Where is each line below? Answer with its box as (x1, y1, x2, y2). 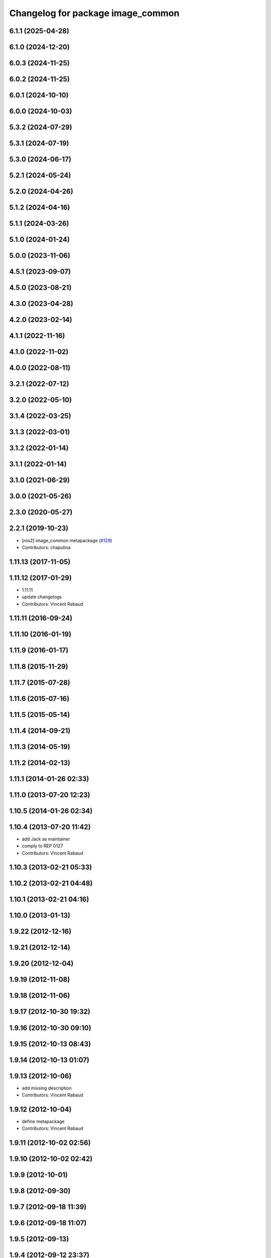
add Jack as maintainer (22, 836, 70, 842)
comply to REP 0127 (22, 843, 63, 849)
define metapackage (22, 1118, 65, 1124)
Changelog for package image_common (9, 8, 180, 19)
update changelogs (22, 594, 62, 600)
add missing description (22, 1085, 72, 1091)
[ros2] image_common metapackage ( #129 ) (22, 537, 112, 543)
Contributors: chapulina (22, 544, 71, 551)
